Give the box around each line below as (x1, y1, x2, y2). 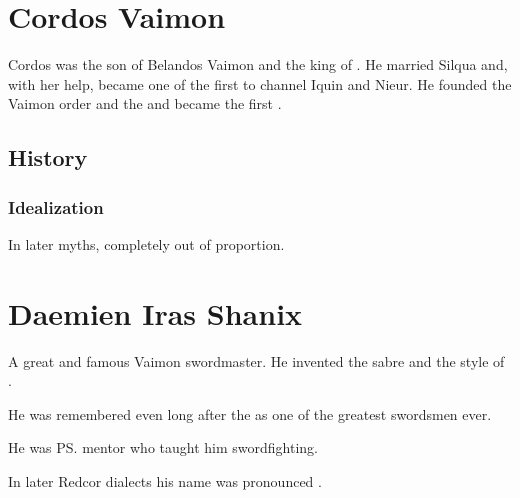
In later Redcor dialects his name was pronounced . (8, 471, 322, 491)
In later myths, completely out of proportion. (8, 233, 285, 254)
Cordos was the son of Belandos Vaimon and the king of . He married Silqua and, (8, 54, 508, 75)
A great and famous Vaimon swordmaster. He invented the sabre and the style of (8, 350, 505, 371)
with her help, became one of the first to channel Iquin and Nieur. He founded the (8, 73, 512, 94)
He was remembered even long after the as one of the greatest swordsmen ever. (8, 403, 492, 424)
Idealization (8, 194, 104, 219)
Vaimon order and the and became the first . (8, 93, 282, 114)
